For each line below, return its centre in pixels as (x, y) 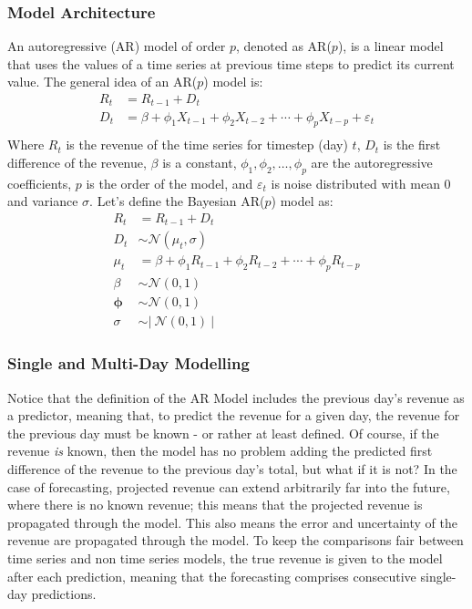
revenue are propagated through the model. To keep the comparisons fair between (236, 540)
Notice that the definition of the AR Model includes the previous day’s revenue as (236, 397)
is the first (412, 145)
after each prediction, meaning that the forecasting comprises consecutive (212, 576)
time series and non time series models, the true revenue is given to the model (225, 557)
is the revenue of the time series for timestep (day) (207, 145)
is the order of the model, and (169, 183)
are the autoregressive (372, 162)
